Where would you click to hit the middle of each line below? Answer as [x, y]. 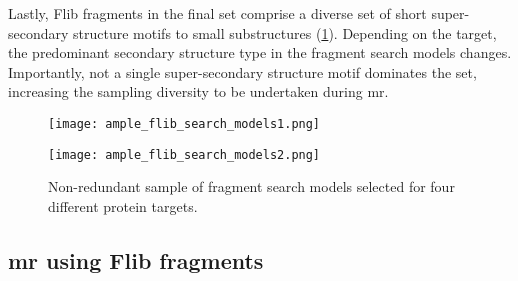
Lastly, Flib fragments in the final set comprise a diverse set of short [217, 13]
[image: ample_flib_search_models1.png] [184, 123]
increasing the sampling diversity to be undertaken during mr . [198, 91]
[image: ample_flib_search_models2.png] [184, 154]
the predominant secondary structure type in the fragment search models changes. [260, 52]
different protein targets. [123, 205]
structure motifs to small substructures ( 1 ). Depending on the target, [285, 32]
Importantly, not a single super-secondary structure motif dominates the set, [242, 71]
